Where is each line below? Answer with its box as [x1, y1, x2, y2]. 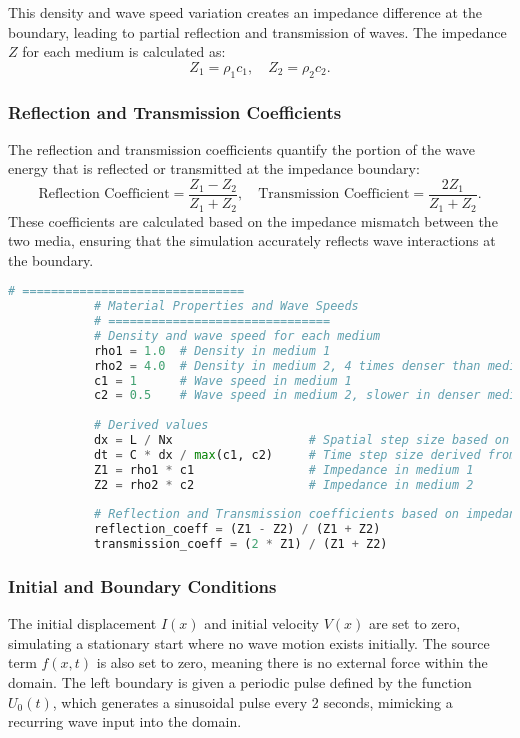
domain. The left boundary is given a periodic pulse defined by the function [8, 672, 472, 693]
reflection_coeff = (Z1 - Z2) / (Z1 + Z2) [93, 522, 381, 537]
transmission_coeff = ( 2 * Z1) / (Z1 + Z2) [93, 537, 388, 552]
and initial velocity [204, 613, 319, 634]
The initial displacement [8, 613, 157, 634]
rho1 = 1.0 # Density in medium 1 [93, 343, 331, 358]
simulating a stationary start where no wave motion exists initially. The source [8, 632, 490, 653]
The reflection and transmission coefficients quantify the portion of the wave [8, 138, 476, 159]
